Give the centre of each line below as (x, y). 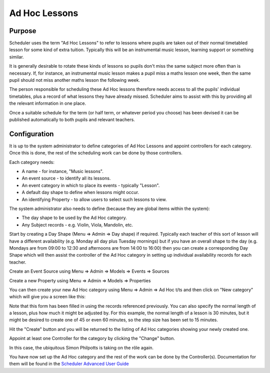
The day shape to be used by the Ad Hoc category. (74, 218)
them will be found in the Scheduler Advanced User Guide (69, 364)
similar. (17, 57)
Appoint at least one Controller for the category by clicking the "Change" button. (92, 338)
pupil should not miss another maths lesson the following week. (74, 80)
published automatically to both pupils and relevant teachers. (72, 119)
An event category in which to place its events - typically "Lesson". (91, 185)
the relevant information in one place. (48, 103)
